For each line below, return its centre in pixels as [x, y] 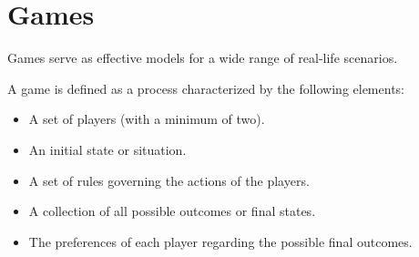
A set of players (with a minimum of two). [147, 119]
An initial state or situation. [107, 149]
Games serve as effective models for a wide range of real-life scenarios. [203, 58]
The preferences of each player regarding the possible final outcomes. [220, 241]
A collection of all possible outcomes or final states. [172, 211]
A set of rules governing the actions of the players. [169, 180]
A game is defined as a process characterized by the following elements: [206, 88]
